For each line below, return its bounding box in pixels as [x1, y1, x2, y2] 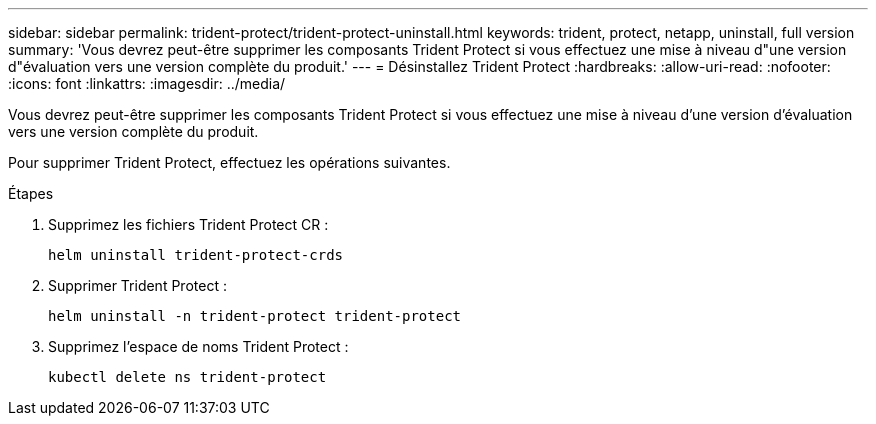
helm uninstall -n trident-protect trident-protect [48, 308, 462, 324]
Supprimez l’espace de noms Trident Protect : [48, 338, 349, 355]
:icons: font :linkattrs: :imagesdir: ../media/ [8, 75, 286, 92]
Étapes [8, 185, 54, 202]
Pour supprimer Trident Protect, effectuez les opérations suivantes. [8, 154, 451, 171]
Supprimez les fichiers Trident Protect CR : [48, 216, 329, 233]
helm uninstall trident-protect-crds [48, 247, 344, 263]
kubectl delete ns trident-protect [48, 369, 327, 385]
